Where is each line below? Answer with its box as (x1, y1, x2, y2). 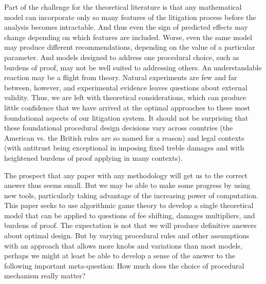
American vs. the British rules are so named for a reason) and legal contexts (4, 132, 244, 143)
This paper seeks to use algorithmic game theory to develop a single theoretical (4, 200, 254, 211)
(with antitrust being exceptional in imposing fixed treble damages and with (4, 142, 244, 153)
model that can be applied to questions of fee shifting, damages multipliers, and (4, 210, 255, 220)
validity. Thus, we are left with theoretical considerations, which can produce (4, 92, 246, 103)
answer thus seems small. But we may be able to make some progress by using (4, 180, 251, 191)
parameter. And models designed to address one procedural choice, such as (4, 51, 239, 62)
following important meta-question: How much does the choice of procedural (4, 260, 244, 271)
